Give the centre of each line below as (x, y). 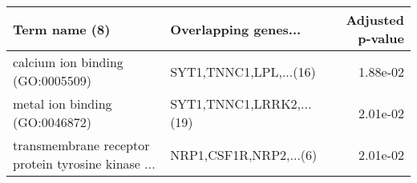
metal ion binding (63, 103)
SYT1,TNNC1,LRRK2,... (241, 103)
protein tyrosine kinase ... (84, 163)
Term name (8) (62, 29)
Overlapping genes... (236, 29)
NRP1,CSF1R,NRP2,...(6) (244, 154)
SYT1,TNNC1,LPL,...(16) (243, 71)
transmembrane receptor (81, 145)
